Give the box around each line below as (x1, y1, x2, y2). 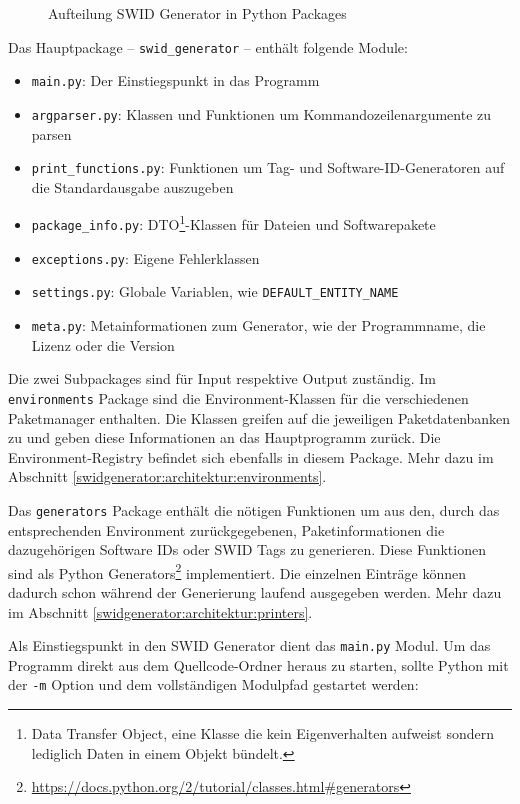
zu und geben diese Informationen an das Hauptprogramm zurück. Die (8, 427, 441, 448)
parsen (31, 123, 72, 144)
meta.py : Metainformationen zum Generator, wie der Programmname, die (31, 315, 486, 336)
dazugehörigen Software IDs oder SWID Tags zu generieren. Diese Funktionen (8, 539, 486, 560)
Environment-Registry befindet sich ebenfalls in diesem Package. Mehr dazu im (8, 446, 494, 467)
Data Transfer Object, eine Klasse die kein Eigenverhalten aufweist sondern (31, 723, 494, 744)
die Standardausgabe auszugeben (31, 176, 234, 197)
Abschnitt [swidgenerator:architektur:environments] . (8, 466, 327, 487)
